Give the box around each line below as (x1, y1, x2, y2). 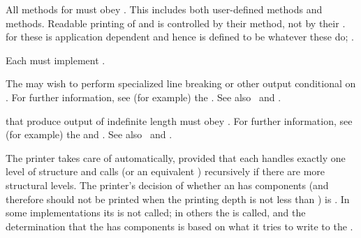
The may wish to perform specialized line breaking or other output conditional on (6, 76, 356, 91)
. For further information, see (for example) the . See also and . (6, 89, 281, 104)
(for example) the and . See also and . (6, 127, 172, 142)
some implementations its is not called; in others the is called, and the (6, 205, 306, 220)
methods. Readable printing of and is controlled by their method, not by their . (6, 15, 346, 30)
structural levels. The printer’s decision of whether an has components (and (6, 177, 329, 192)
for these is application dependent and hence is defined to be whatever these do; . (6, 29, 354, 44)
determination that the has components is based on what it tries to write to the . (6, 218, 353, 233)
